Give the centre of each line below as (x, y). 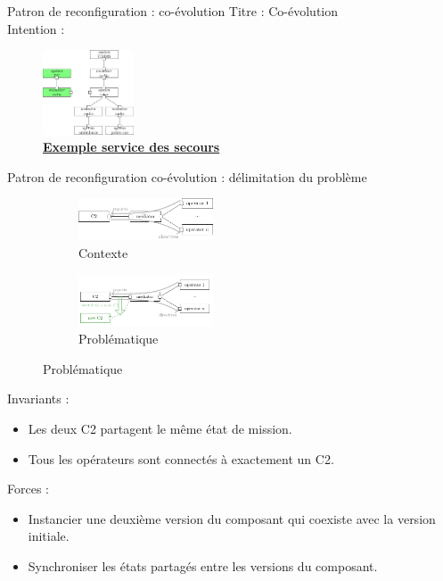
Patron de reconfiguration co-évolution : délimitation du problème (187, 176)
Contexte (103, 253)
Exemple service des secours (131, 147)
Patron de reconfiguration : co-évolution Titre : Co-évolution (172, 11)
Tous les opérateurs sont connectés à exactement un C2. (181, 458)
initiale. (49, 536)
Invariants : (38, 398)
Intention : (36, 28)
